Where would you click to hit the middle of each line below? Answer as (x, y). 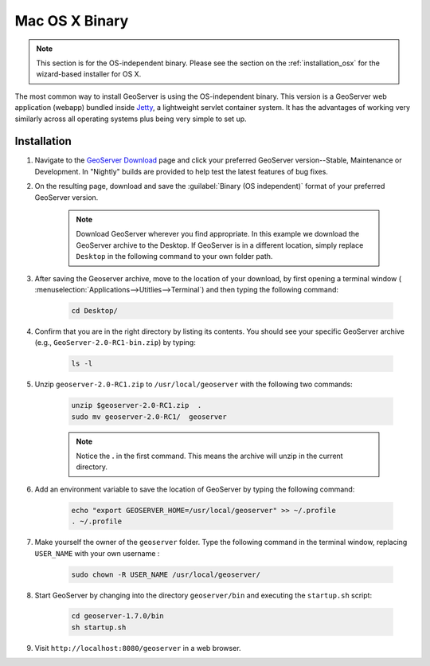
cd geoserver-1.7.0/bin (118, 616)
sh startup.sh (99, 627)
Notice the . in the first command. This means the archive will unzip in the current (209, 456)
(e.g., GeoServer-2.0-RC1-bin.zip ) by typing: (115, 343)
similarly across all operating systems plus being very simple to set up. (131, 119)
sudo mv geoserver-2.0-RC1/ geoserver (149, 417)
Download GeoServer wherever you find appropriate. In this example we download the (218, 234)
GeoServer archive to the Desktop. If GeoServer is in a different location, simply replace (220, 245)
